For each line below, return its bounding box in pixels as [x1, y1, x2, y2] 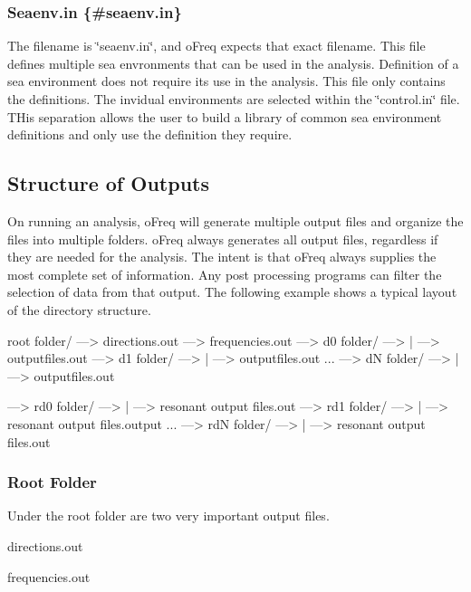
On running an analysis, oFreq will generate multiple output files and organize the [7, 211, 464, 230]
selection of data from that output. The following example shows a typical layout [7, 282, 457, 301]
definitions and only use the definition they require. [7, 125, 293, 144]
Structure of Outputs [7, 169, 209, 197]
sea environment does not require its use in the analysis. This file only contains [7, 72, 446, 91]
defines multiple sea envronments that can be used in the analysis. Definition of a [7, 53, 459, 72]
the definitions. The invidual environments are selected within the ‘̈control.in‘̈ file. [7, 90, 460, 108]
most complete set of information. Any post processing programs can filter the [7, 264, 442, 283]
